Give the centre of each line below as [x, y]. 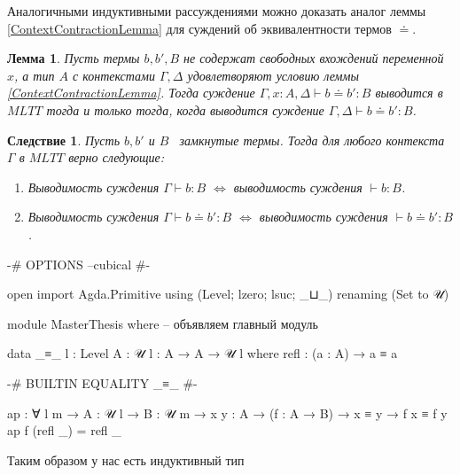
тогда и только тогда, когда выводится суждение [185, 109]
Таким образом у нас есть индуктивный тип [126, 459]
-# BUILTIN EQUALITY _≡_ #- [102, 382]
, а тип [35, 75]
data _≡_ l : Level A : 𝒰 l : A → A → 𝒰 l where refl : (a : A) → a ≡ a [203, 353]
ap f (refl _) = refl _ [64, 430]
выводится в [409, 93]
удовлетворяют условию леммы [273, 75]
